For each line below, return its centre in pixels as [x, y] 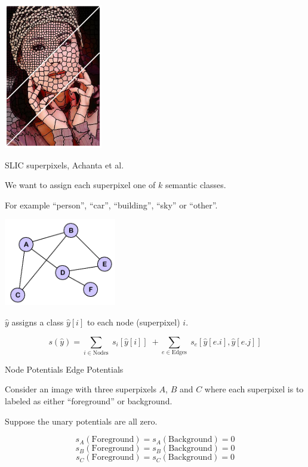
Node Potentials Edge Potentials [64, 369]
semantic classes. [195, 185]
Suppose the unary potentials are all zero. [81, 421]
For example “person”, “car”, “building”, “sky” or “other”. [111, 205]
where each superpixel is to [254, 389]
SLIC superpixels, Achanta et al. [64, 165]
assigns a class [38, 322]
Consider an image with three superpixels [81, 389]
